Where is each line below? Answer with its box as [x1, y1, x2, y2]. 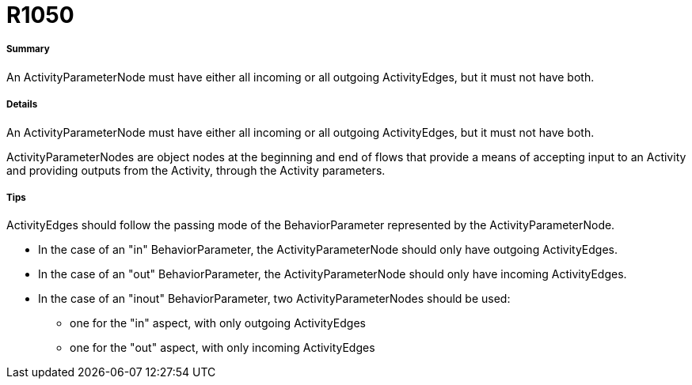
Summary [6, 43, 50, 55]
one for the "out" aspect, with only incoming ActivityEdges [70, 341, 375, 355]
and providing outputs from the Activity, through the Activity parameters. [6, 163, 386, 177]
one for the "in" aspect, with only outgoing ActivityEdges [70, 316, 366, 330]
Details [6, 99, 38, 111]
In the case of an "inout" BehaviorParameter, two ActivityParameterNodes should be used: [38, 292, 511, 306]
